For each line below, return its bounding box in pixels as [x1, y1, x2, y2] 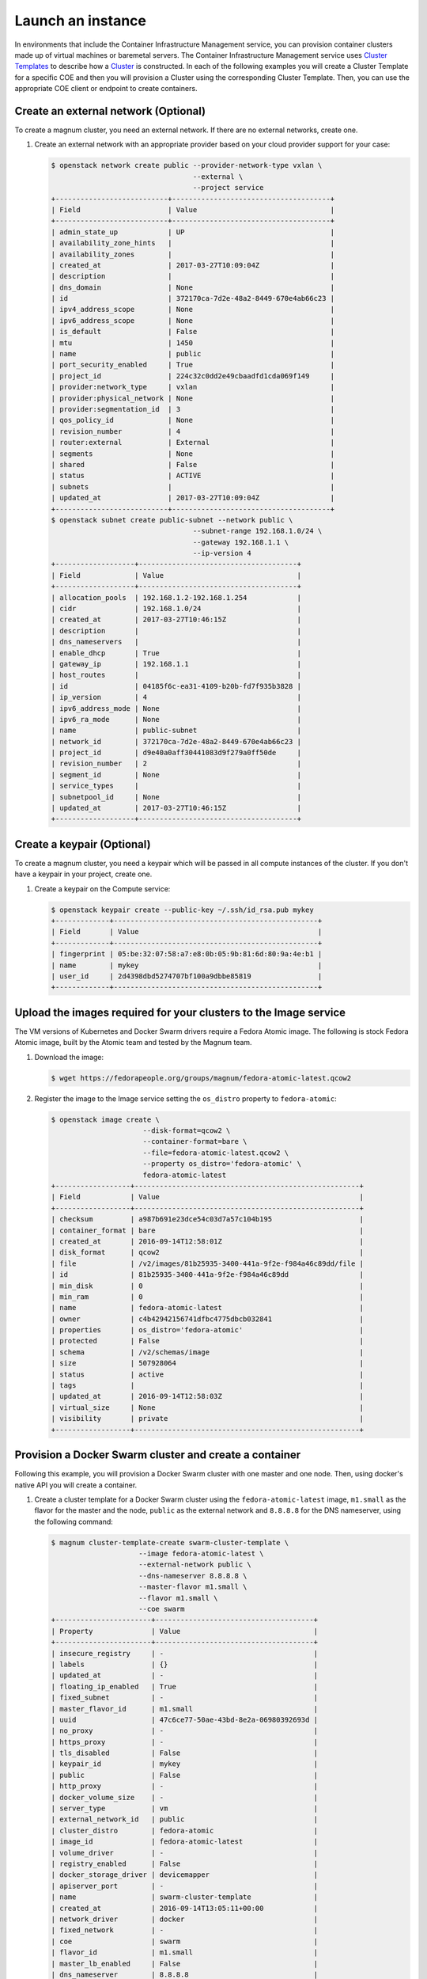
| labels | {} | [51, 1659, 319, 1669]
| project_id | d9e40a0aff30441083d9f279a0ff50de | [51, 748, 302, 758]
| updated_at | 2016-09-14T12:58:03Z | [51, 1392, 364, 1401]
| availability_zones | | [51, 249, 335, 259]
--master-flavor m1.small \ [138, 1582, 248, 1591]
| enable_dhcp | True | [51, 648, 302, 657]
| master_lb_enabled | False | [51, 1959, 319, 1968]
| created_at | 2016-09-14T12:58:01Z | [51, 1236, 364, 1246]
